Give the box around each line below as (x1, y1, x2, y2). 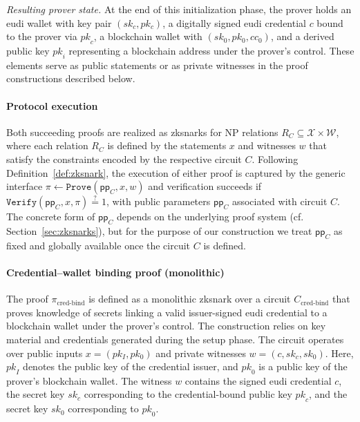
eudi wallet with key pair (6, 15, 112, 30)
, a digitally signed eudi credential (162, 15, 306, 30)
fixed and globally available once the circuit (6, 238, 191, 252)
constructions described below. (6, 71, 135, 86)
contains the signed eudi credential (184, 373, 332, 387)
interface (6, 179, 43, 193)
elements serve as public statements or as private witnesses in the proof (6, 57, 308, 72)
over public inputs (6, 345, 83, 360)
